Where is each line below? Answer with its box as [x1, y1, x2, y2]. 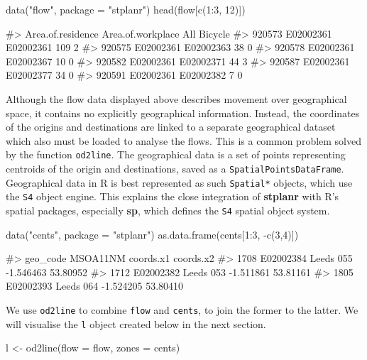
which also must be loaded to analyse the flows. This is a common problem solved [6, 133, 362, 148]
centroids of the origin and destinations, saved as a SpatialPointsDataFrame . [6, 161, 344, 175]
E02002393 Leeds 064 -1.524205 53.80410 [6, 278, 184, 293]
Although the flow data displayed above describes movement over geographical [6, 91, 347, 106]
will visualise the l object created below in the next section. [6, 316, 266, 331]
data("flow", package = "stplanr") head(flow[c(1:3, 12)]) [6, 2, 246, 16]
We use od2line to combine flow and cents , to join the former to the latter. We [6, 302, 358, 317]
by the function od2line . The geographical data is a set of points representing [6, 147, 346, 162]
